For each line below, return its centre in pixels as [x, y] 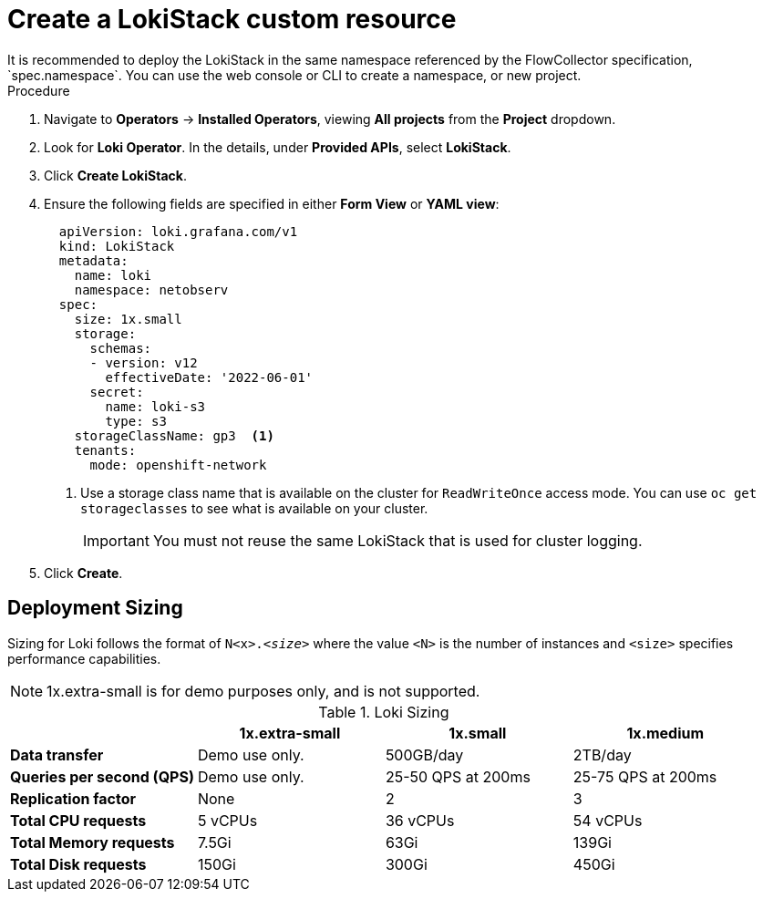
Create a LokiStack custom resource [232, 19]
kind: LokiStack [117, 246]
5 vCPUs [227, 820]
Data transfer [57, 754]
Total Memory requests [93, 842]
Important [116, 540]
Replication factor [73, 798]
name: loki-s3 [155, 406]
